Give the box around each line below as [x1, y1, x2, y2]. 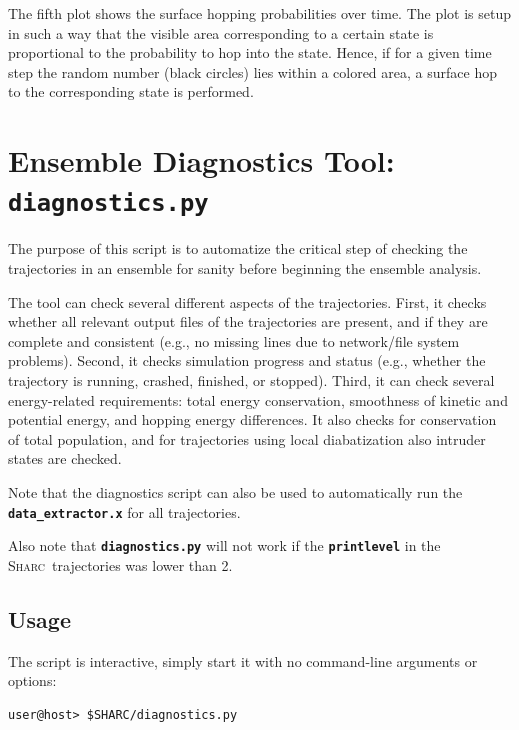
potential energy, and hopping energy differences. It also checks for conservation [8, 409, 497, 430]
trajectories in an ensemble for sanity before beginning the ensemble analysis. [8, 258, 482, 278]
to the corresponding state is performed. [8, 81, 254, 102]
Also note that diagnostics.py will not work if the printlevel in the [8, 535, 441, 556]
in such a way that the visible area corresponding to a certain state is [8, 22, 434, 43]
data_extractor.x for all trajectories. [8, 501, 241, 522]
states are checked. [8, 448, 122, 469]
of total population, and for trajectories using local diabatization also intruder [8, 428, 486, 449]
